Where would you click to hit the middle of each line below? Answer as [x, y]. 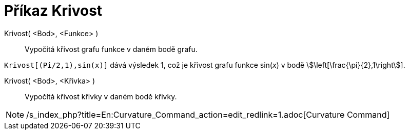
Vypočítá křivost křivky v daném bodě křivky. [101, 96]
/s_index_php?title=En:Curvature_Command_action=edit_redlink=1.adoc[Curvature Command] [208, 114]
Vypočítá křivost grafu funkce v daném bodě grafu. [111, 49]
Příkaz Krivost [53, 11]
